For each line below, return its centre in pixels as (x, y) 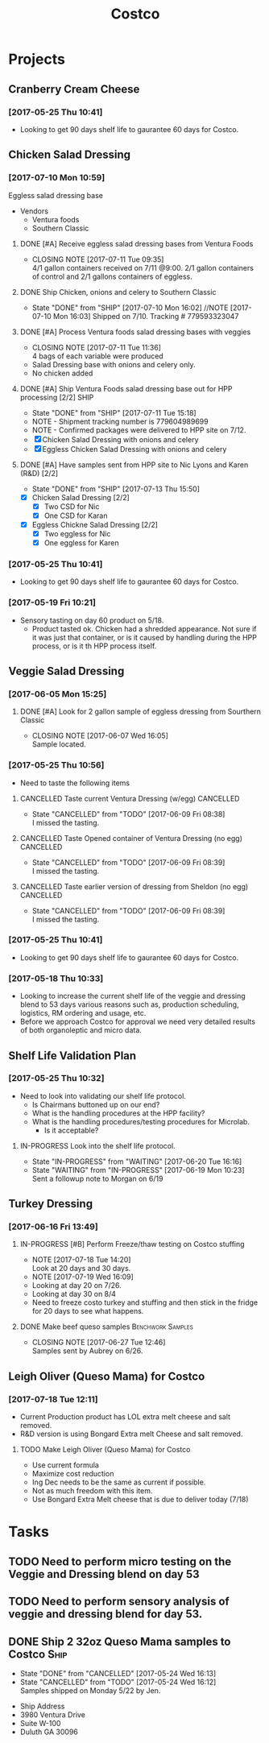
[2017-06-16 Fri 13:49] (53, 1227)
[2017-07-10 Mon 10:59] (57, 178)
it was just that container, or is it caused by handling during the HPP (145, 637)
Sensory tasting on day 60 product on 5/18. (92, 620)
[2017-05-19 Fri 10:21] (52, 602)
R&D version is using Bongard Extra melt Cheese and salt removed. (131, 1434)
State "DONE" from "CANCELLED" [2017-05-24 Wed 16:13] (118, 1673)
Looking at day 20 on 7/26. (77, 1286)
